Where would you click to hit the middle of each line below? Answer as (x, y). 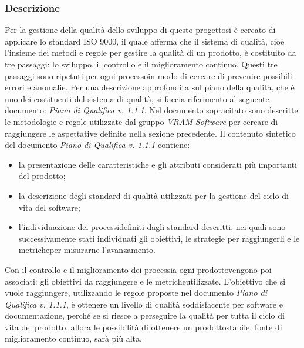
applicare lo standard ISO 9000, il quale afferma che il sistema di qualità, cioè (145, 41)
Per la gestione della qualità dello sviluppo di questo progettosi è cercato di (140, 30)
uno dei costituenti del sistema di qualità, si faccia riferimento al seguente (137, 98)
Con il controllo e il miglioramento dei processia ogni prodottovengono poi (138, 269)
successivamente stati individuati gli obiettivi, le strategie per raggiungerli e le (159, 238)
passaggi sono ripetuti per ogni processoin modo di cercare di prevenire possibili (148, 75)
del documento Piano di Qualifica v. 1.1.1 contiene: (97, 145)
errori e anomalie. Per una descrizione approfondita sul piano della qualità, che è (150, 87)
